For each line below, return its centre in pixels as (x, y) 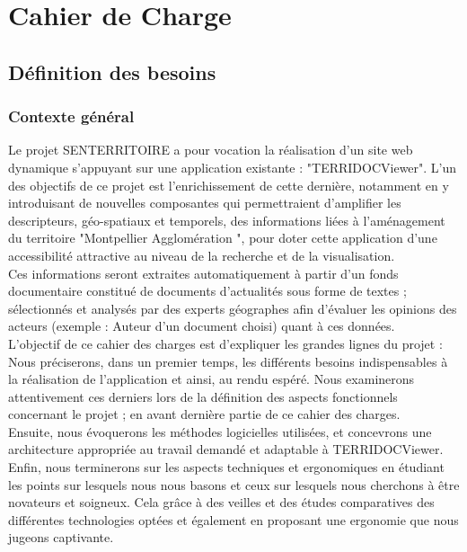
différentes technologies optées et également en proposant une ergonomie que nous (233, 519)
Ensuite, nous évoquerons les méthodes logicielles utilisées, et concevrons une (220, 431)
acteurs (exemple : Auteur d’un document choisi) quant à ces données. (202, 326)
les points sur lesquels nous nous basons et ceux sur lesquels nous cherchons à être (234, 484)
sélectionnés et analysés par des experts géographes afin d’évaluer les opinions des (233, 308)
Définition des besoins (112, 71)
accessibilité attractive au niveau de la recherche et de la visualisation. (202, 255)
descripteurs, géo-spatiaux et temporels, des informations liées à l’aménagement (227, 220)
